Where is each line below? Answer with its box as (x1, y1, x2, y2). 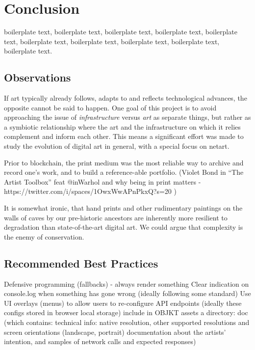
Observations (4, 70, 71, 85)
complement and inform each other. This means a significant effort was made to (4, 131, 244, 141)
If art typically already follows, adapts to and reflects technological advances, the (4, 93, 247, 103)
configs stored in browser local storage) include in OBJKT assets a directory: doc (4, 307, 248, 318)
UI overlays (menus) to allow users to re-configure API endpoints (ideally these (4, 297, 242, 308)
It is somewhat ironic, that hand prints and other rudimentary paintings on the (4, 203, 243, 213)
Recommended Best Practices (4, 255, 158, 270)
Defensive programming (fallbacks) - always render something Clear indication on (4, 278, 249, 289)
